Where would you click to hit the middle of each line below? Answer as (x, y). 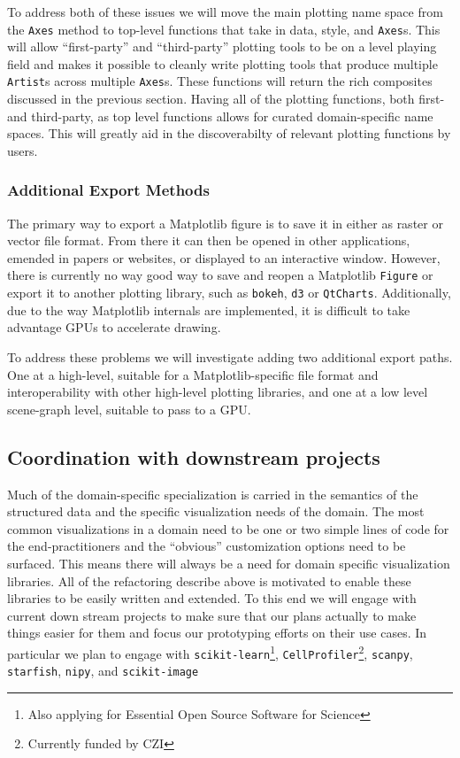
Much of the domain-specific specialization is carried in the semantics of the (213, 494)
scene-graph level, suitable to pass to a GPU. (129, 409)
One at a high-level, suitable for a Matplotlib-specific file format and (193, 374)
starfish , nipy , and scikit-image (103, 671)
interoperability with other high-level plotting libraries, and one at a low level (218, 392)
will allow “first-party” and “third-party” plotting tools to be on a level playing (222, 46)
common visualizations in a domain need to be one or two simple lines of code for (228, 528)
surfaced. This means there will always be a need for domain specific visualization (229, 563)
